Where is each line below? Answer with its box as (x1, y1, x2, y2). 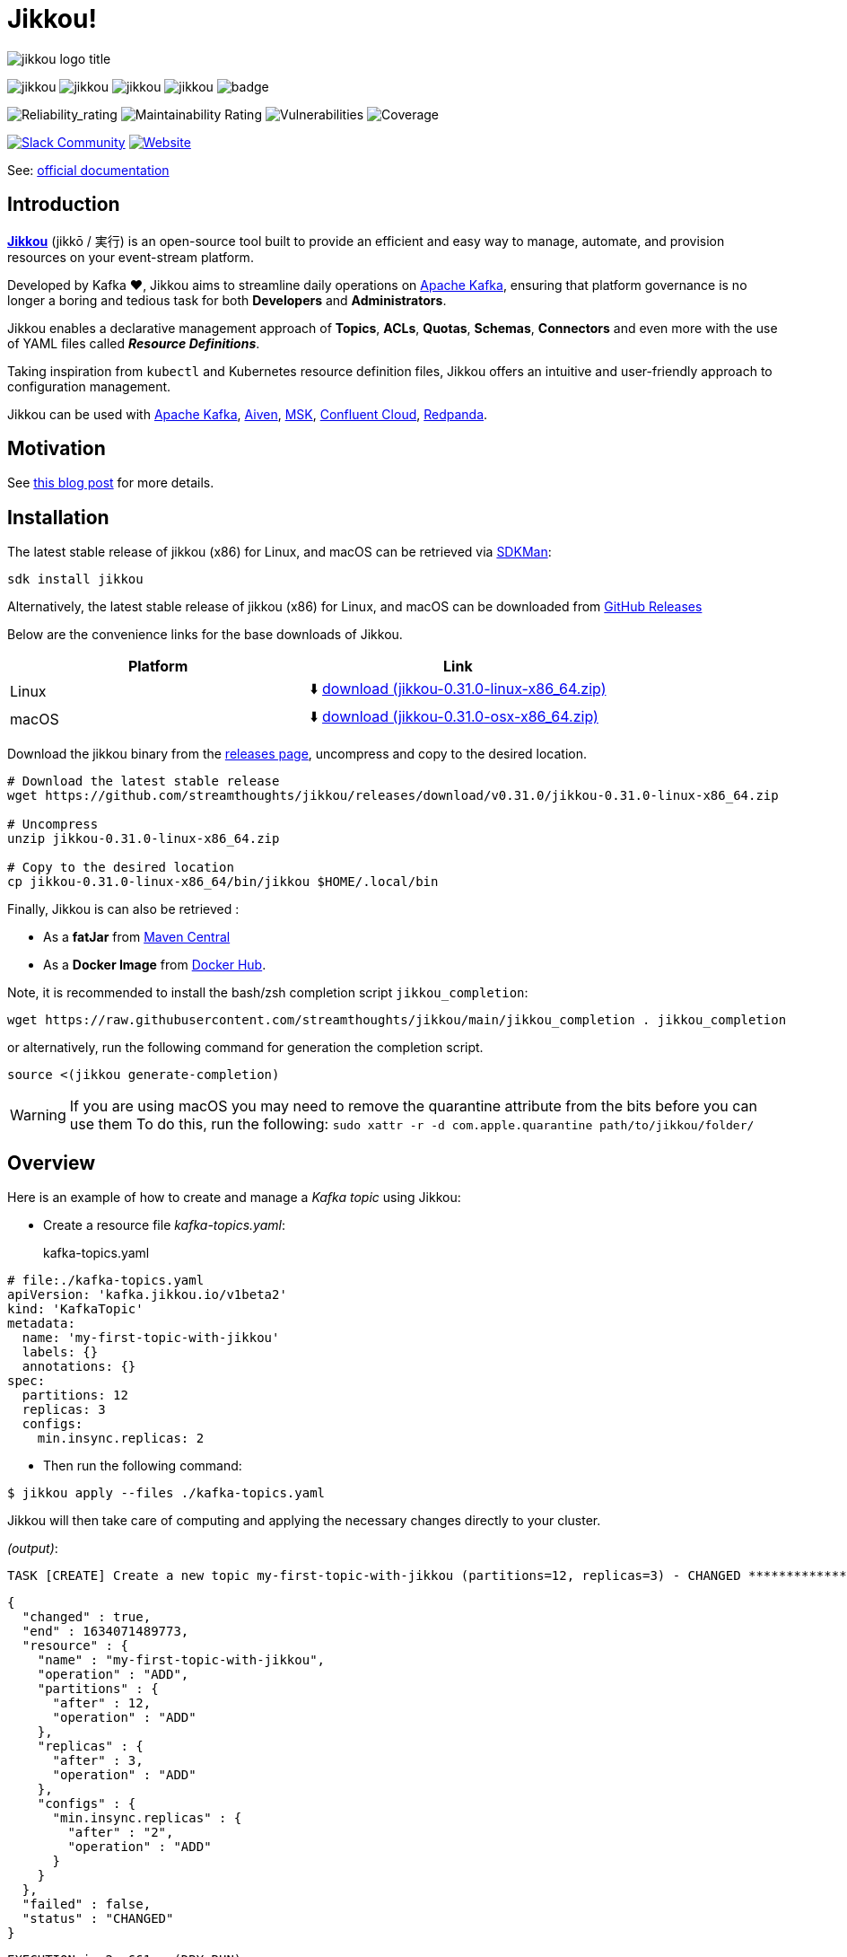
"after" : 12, (52, 1696, 152, 1711)
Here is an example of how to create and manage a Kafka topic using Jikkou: (7, 1189, 461, 1206)
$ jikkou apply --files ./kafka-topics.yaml (7, 1486, 326, 1501)
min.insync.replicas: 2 (37, 1431, 205, 1446)
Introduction (7, 193, 120, 216)
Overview (7, 1151, 96, 1174)
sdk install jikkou (7, 572, 144, 587)
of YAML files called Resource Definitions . (7, 335, 260, 351)
